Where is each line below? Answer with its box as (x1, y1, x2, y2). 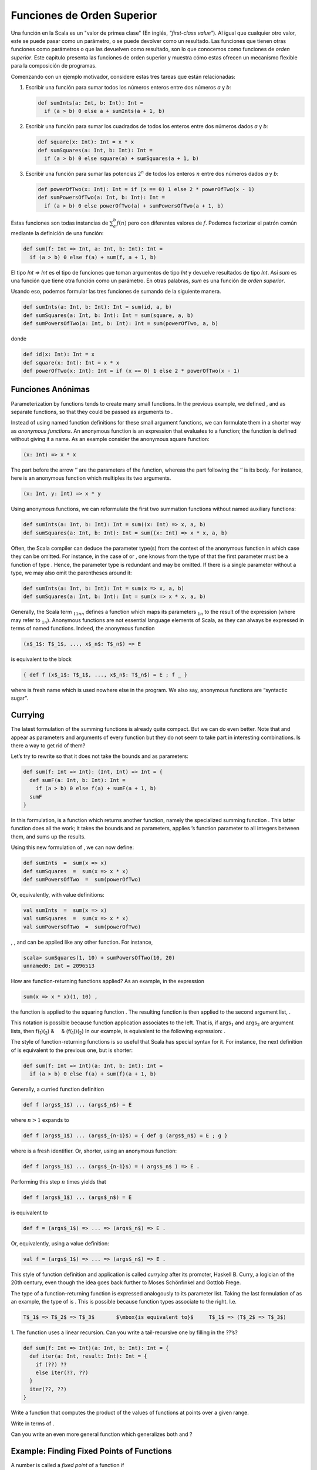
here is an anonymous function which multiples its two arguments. (11, 475, 171, 482)
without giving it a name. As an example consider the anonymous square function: (11, 436, 210, 443)
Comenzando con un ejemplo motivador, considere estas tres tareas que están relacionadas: (11, 73, 236, 80)
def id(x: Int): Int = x (23, 351, 95, 358)
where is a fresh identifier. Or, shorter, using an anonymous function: (11, 1147, 177, 1154)
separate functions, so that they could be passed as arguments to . (11, 408, 173, 415)
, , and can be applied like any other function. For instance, (11, 938, 153, 946)
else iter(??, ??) (35, 1369, 89, 1376)
